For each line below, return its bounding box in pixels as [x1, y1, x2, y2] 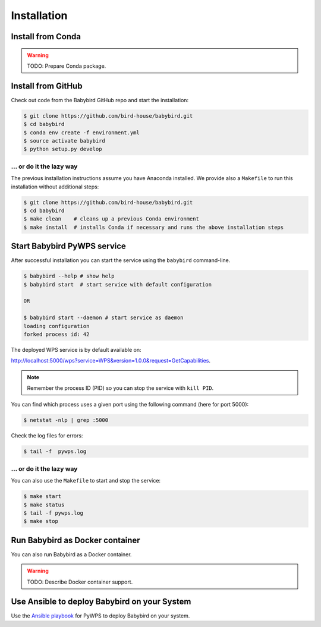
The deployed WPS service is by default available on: [11, 346, 142, 353]
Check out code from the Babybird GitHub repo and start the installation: [11, 96, 189, 103]
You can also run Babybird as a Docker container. [11, 550, 132, 558]
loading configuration [23, 323, 90, 329]
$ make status [23, 501, 65, 508]
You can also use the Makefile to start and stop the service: [11, 477, 160, 484]
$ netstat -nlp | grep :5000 [23, 417, 109, 424]
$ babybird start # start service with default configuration [23, 281, 212, 288]
